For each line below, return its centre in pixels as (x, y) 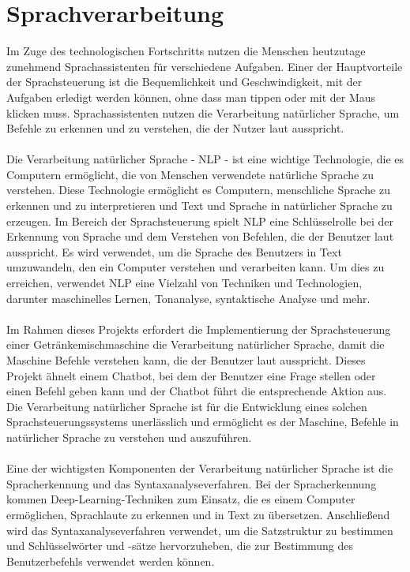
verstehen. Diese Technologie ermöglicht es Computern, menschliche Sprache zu (198, 190)
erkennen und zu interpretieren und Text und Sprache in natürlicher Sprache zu (199, 206)
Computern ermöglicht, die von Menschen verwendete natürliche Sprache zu (190, 174)
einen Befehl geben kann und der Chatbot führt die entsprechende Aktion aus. (197, 391)
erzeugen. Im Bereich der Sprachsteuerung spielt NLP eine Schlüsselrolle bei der (200, 221)
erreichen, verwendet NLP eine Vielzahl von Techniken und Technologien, (184, 283)
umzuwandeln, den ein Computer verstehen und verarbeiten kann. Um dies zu (196, 267)
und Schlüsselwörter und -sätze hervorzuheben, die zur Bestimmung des (180, 546)
